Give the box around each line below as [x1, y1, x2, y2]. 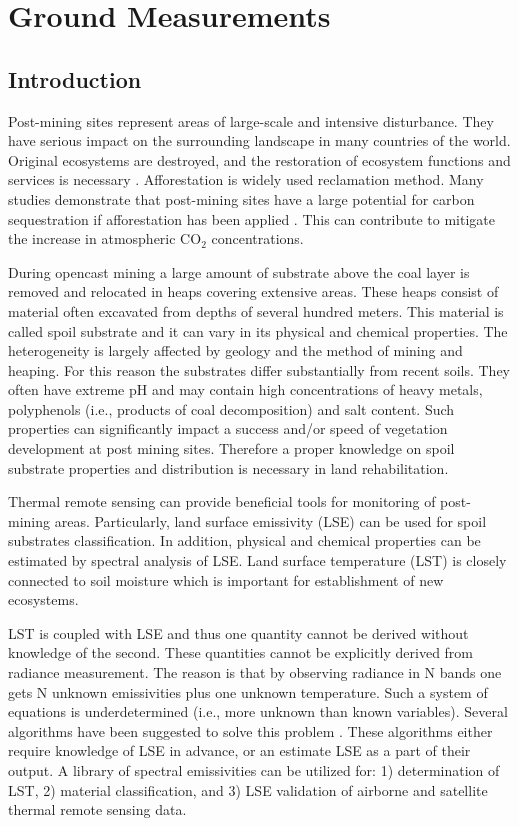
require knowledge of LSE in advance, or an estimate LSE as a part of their [8, 740, 471, 761]
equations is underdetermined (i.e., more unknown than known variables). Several [8, 701, 508, 722]
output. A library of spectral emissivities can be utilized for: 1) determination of [8, 759, 500, 780]
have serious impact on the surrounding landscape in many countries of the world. [8, 130, 511, 151]
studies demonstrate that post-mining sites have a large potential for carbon [8, 188, 475, 209]
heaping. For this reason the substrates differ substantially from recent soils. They [8, 359, 511, 380]
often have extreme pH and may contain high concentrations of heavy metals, [8, 379, 483, 400]
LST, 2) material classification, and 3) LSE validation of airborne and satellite [8, 779, 488, 800]
